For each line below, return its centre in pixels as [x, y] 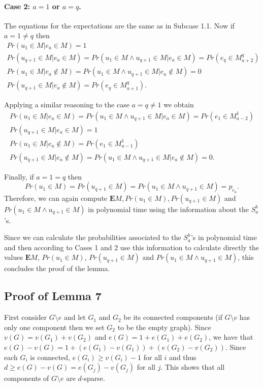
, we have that [231, 337]
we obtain [179, 105]
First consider [26, 317]
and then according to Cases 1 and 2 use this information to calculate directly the [132, 247]
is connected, [50, 357]
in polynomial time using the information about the [168, 209]
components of [27, 378]
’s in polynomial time [224, 237]
